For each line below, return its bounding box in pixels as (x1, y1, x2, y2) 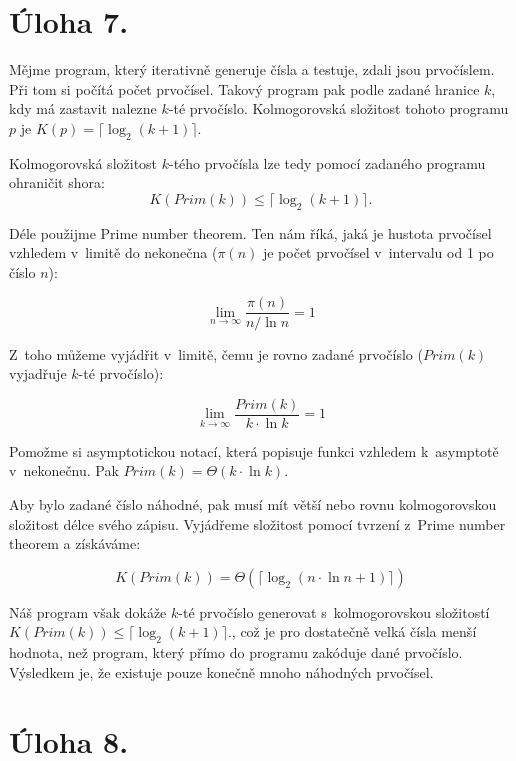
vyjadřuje (9, 363, 67, 384)
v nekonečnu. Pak (9, 460, 119, 481)
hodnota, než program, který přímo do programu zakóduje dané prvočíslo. (9, 642, 463, 663)
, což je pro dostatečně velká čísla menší (231, 621, 477, 642)
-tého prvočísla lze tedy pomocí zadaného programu (169, 152, 486, 173)
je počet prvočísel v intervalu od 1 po (262, 242, 494, 263)
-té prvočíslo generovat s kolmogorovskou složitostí (178, 601, 490, 622)
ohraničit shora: (9, 172, 105, 193)
